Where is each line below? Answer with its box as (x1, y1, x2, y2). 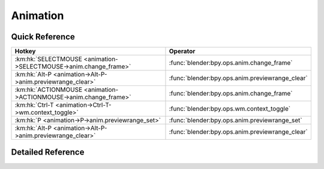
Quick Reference (11, 32, 75, 42)
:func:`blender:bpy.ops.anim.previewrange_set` (169, 116, 302, 125)
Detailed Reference (11, 147, 85, 158)
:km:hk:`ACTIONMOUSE (14, 85, 83, 94)
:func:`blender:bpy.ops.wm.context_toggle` (169, 105, 291, 113)
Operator (169, 47, 196, 56)
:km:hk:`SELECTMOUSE (14, 55, 82, 63)
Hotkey (14, 47, 36, 56)
